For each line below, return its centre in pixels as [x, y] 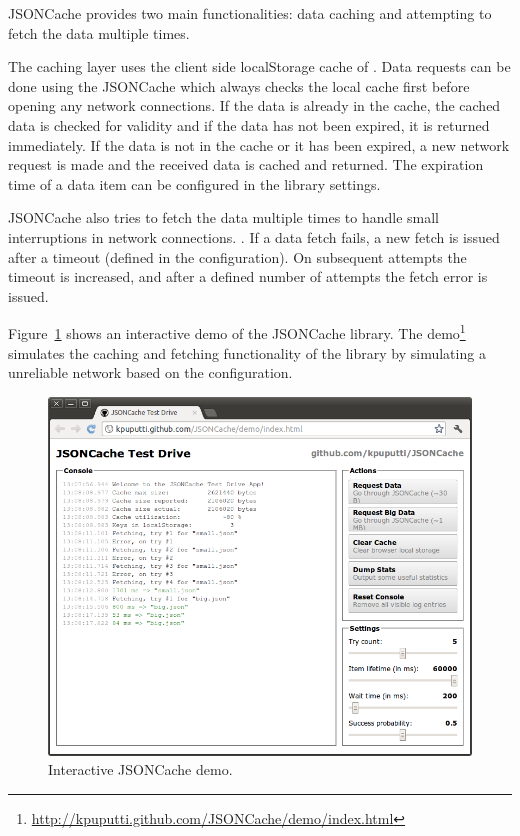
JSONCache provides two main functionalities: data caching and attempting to [250, 13]
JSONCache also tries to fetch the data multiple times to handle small [224, 217]
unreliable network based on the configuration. [150, 372]
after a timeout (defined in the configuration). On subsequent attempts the [237, 256]
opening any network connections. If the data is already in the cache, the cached [254, 105]
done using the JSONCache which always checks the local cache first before [239, 85]
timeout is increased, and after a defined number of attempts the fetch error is [248, 276]
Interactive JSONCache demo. [140, 769]
